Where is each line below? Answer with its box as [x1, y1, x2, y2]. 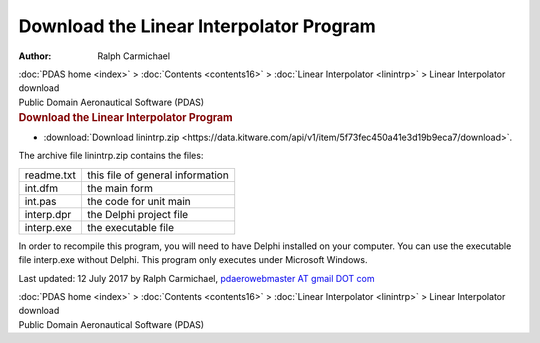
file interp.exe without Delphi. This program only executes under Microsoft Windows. [18, 254, 368, 266]
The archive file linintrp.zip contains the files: [18, 150, 204, 162]
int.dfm [24, 181, 59, 195]
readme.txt [24, 168, 77, 182]
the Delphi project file [86, 207, 189, 221]
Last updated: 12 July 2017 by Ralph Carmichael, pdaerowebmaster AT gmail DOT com [18, 272, 375, 284]
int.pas [24, 194, 57, 208]
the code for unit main [86, 194, 192, 208]
